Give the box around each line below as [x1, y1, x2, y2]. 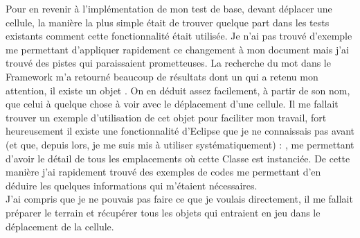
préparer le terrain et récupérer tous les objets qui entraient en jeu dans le [6, 205, 321, 219]
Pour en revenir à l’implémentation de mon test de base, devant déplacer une [6, 1, 332, 15]
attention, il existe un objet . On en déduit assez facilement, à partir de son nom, [6, 83, 350, 97]
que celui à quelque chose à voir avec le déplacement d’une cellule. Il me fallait [6, 96, 339, 111]
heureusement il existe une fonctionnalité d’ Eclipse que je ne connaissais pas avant [6, 124, 354, 138]
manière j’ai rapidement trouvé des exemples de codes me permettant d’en [6, 164, 321, 179]
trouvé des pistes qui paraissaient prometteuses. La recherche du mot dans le [6, 56, 331, 70]
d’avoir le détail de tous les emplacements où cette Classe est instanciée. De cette [6, 151, 350, 165]
